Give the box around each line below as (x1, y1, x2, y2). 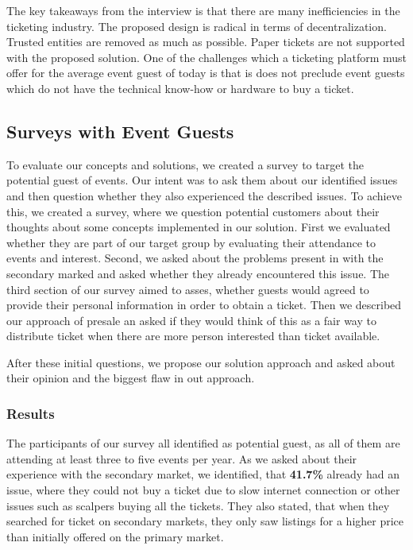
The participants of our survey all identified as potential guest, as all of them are (6, 435, 400, 451)
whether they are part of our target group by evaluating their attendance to (6, 234, 376, 250)
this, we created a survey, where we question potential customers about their (6, 203, 380, 219)
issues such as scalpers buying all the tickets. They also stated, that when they (6, 497, 390, 513)
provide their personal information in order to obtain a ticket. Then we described (6, 296, 402, 313)
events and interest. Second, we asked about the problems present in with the (6, 250, 384, 266)
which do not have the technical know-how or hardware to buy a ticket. (6, 79, 354, 96)
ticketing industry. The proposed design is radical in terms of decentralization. (6, 17, 387, 34)
